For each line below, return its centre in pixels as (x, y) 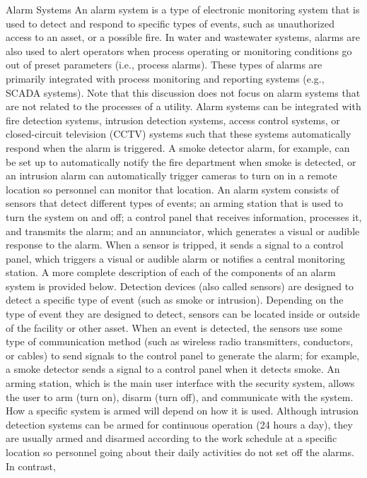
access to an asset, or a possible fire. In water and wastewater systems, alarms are (183, 37)
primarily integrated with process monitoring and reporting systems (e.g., (165, 78)
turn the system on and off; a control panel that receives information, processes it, (184, 216)
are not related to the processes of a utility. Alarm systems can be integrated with (183, 106)
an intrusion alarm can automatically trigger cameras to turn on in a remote (171, 175)
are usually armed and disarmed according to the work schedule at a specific (171, 438)
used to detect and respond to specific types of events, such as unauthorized (170, 23)
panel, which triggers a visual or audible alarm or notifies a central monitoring (176, 258)
